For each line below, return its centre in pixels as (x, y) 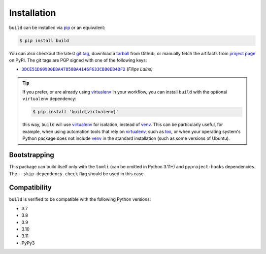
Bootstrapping (32, 155)
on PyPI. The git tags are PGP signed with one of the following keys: (78, 60)
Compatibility (30, 188)
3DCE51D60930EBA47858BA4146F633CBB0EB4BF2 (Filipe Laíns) (87, 69)
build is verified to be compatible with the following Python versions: (80, 199)
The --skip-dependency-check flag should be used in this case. (77, 174)
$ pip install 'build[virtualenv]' (76, 112)
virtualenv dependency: (49, 99)
